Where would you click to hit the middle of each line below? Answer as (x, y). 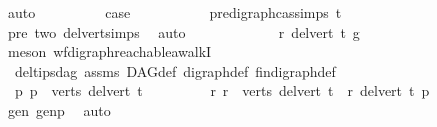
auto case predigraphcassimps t (174, 12)
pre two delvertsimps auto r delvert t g (183, 31)
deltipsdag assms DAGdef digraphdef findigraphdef (175, 70)
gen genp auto (59, 109)
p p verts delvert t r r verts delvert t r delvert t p (222, 90)
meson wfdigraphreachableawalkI (109, 51)
